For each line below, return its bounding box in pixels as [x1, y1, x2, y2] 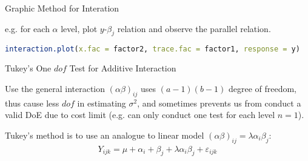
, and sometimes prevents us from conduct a [137, 96, 301, 109]
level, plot [61, 22, 98, 34]
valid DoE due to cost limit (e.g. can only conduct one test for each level [5, 108, 275, 121]
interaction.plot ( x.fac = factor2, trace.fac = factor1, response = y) [5, 45, 300, 54]
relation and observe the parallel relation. [117, 22, 271, 34]
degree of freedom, [228, 82, 296, 94]
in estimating [77, 96, 126, 109]
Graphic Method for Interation [5, 2, 119, 14]
